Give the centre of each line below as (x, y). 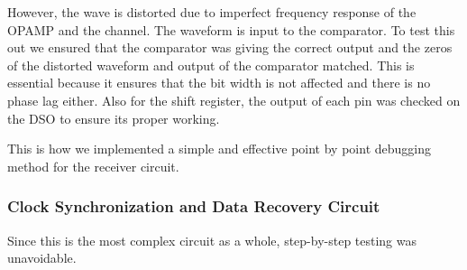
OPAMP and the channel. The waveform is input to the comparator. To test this (231, 29)
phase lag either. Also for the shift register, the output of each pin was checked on (234, 100)
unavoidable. (42, 258)
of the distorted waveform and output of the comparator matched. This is (211, 65)
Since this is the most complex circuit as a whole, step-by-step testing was (212, 240)
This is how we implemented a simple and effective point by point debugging (219, 149)
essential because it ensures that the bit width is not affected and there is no (219, 83)
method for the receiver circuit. (93, 166)
